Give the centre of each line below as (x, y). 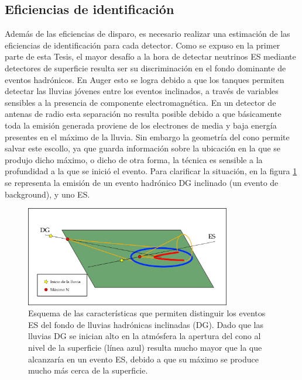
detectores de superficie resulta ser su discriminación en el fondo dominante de (145, 68)
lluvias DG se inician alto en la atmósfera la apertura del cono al (145, 336)
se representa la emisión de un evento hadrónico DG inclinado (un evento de (142, 182)
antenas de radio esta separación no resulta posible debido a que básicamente (143, 114)
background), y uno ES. (47, 194)
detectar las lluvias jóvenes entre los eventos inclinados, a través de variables (142, 91)
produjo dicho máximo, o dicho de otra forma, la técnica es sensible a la (134, 159)
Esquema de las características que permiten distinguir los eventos (147, 313)
